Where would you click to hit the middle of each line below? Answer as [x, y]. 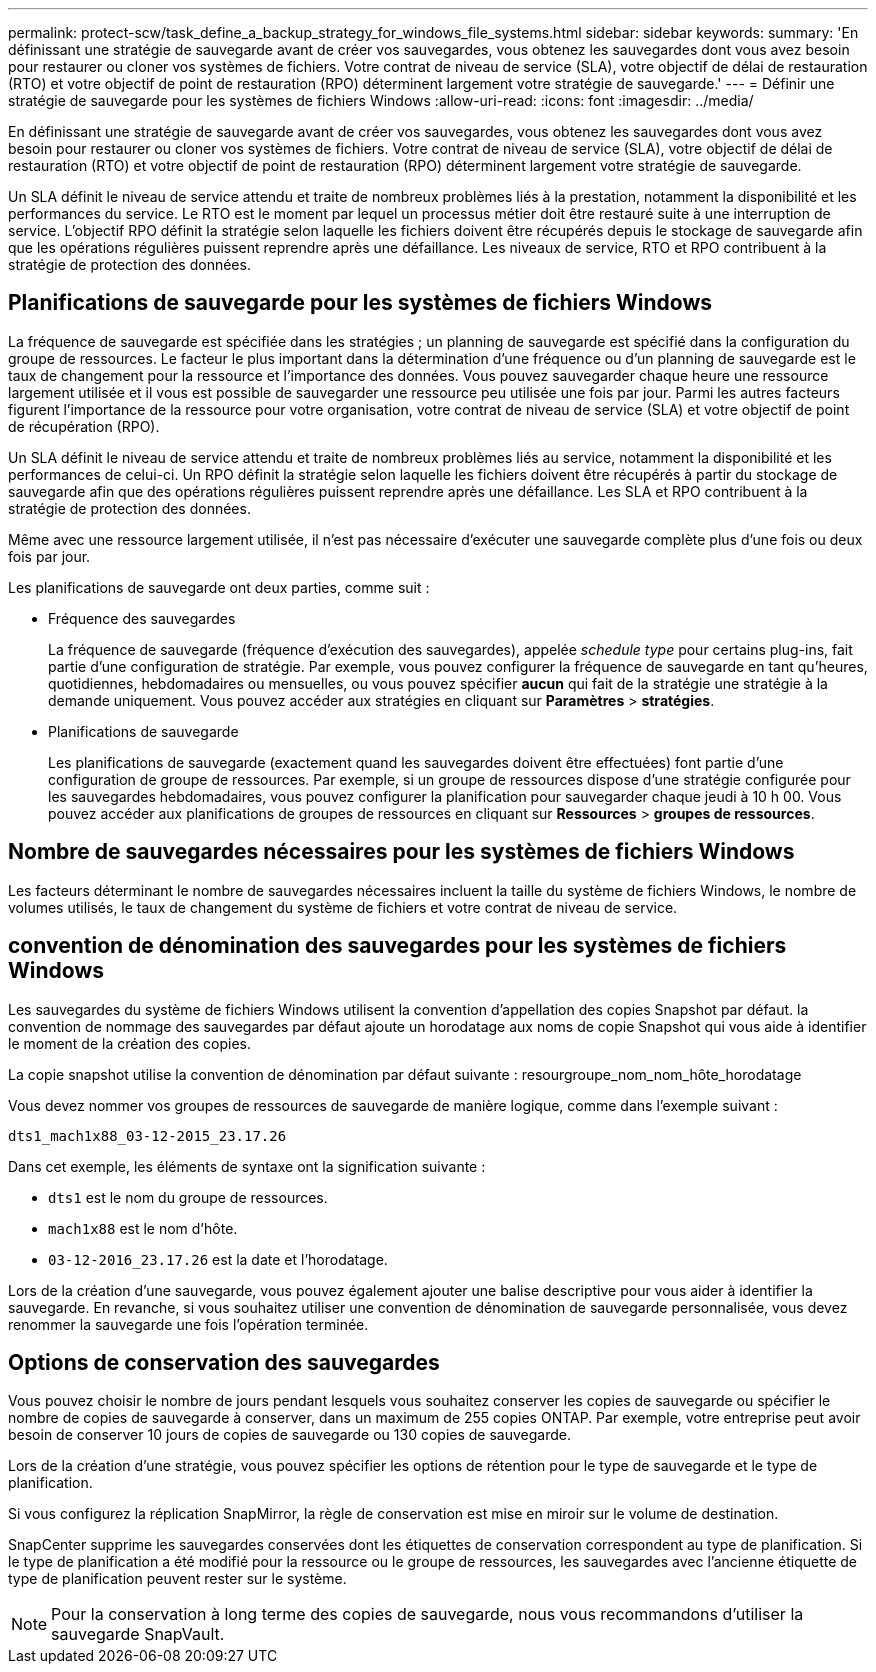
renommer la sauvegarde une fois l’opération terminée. [188, 1324]
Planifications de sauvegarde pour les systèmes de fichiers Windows [360, 303]
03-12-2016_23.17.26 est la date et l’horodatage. [218, 1259]
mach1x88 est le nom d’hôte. [143, 1228]
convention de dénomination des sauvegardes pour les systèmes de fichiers [397, 946]
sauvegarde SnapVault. [138, 1634]
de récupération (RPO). [84, 426]
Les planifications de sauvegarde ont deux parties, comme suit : [219, 587]
